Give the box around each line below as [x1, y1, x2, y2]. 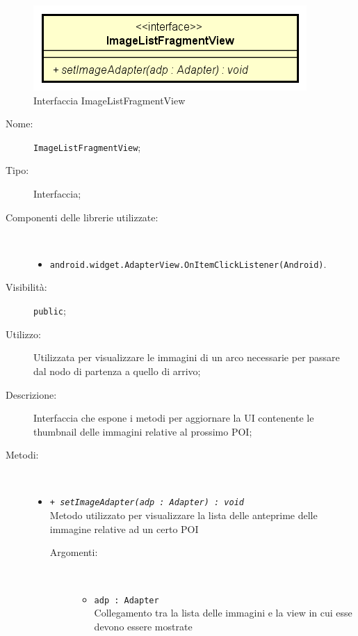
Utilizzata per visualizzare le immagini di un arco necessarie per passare [33, 350, 340, 365]
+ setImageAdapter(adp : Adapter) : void [49, 498, 244, 508]
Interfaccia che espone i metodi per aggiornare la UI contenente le [33, 411, 314, 425]
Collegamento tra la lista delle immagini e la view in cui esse [94, 605, 352, 620]
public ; [33, 303, 66, 318]
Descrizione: [6, 387, 57, 402]
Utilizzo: [6, 326, 41, 341]
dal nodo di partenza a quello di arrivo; [33, 363, 201, 378]
